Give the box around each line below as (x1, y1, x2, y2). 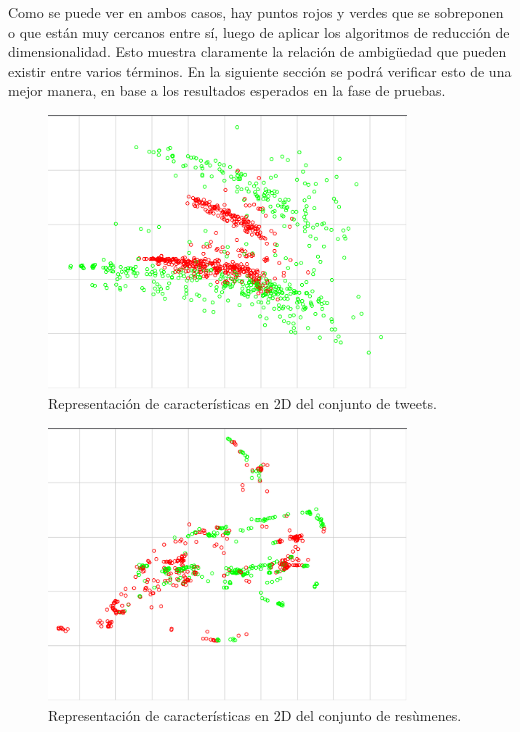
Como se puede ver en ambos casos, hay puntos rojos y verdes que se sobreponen (8, 2, 504, 22)
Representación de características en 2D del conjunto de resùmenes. (48, 704, 462, 725)
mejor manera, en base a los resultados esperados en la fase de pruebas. (8, 80, 446, 101)
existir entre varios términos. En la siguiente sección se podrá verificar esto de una (8, 60, 512, 81)
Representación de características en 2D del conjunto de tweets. (48, 392, 437, 413)
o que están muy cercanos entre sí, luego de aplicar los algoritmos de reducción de (8, 21, 510, 42)
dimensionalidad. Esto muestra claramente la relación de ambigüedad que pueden (8, 41, 507, 62)
